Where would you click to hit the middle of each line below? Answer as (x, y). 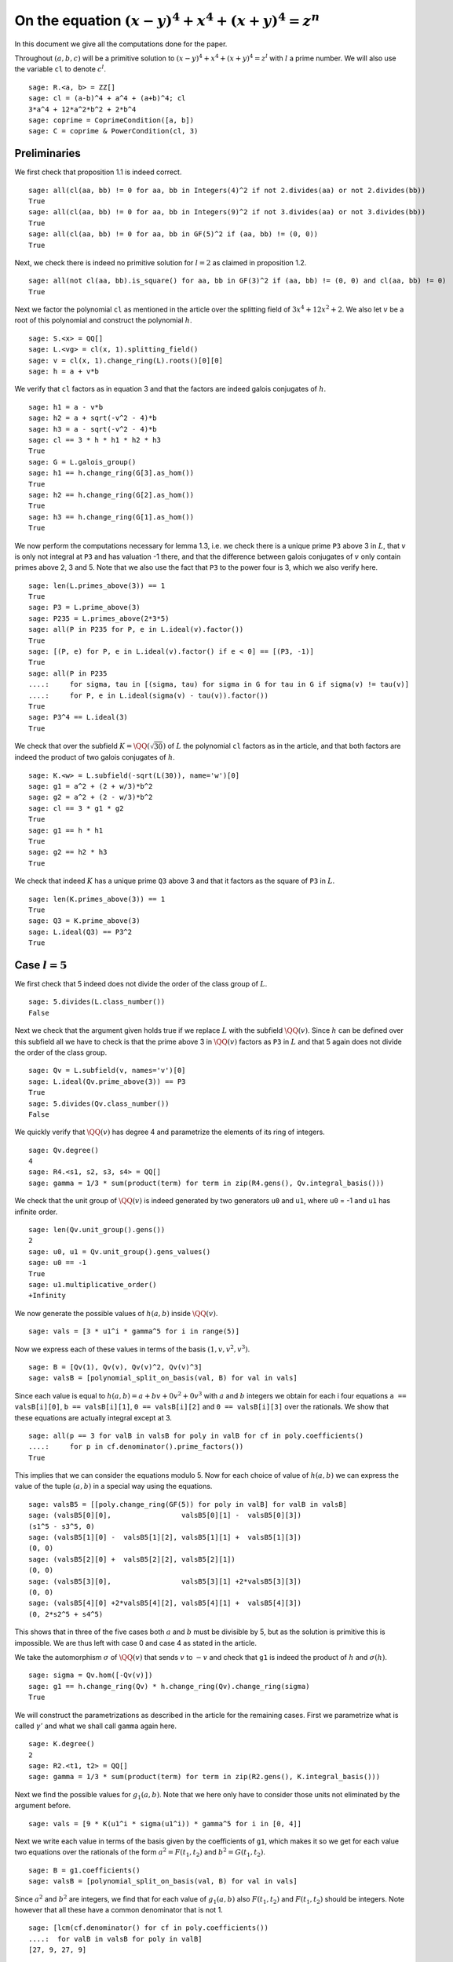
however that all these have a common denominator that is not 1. (119, 1909)
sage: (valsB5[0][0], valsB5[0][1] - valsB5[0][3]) (165, 1515)
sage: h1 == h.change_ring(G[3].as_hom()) (111, 473)
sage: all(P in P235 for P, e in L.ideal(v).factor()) (136, 629)
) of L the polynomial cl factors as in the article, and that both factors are (282, 746)
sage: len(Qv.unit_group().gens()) (97, 1230)
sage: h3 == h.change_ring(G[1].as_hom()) (111, 517)
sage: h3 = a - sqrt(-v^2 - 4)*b (93, 429)
